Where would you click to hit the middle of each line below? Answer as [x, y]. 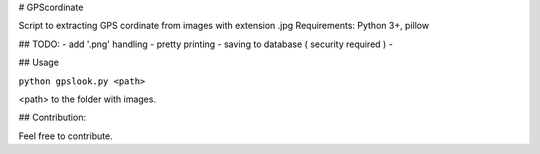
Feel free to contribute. [66, 136]
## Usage [39, 62]
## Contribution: [52, 117]
